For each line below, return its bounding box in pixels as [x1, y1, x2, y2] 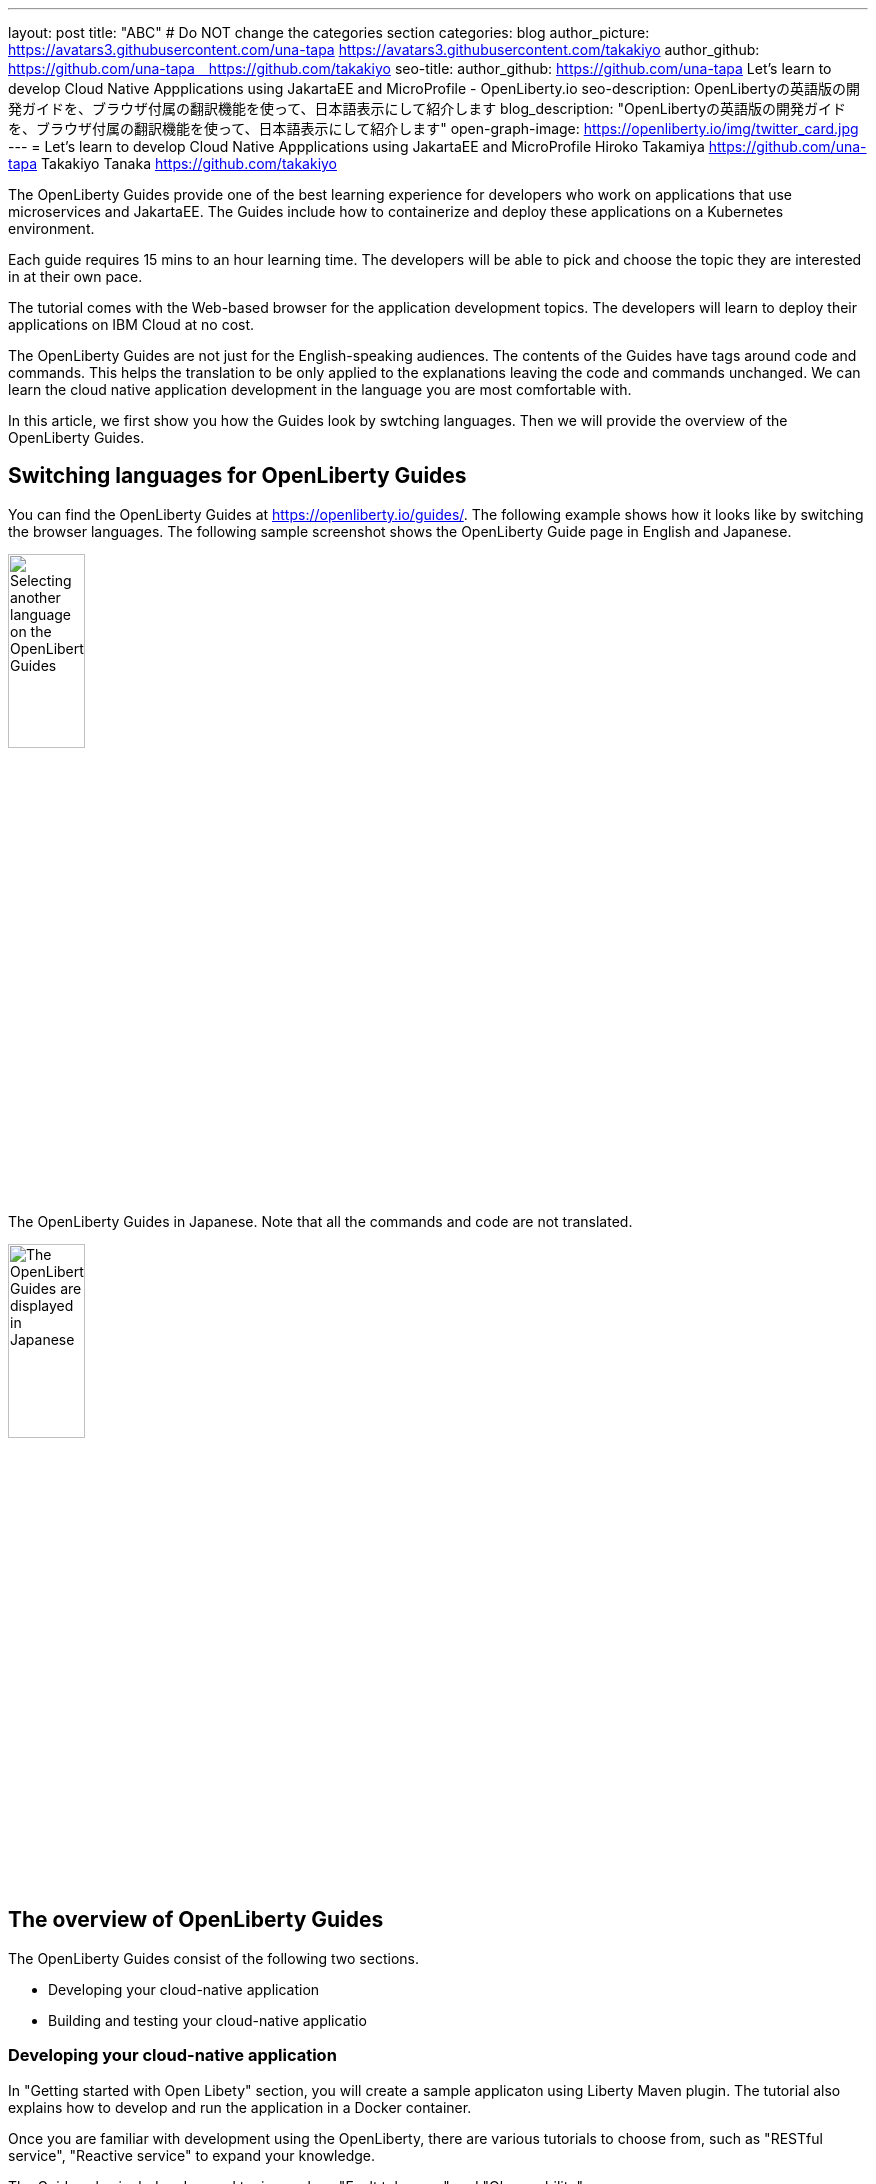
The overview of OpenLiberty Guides [8, 1907, 384, 1933]
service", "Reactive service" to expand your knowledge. [8, 2146, 376, 2164]
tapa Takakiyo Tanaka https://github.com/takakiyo [8, 155, 338, 172]
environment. [8, 220, 95, 237]
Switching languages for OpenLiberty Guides [8, 463, 467, 489]
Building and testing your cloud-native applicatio [48, 2011, 367, 2029]
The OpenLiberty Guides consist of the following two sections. [8, 1949, 419, 1967]
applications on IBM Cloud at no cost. [8, 316, 255, 333]
